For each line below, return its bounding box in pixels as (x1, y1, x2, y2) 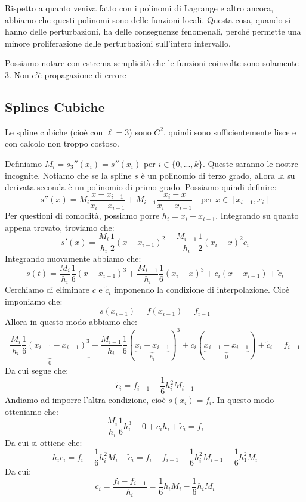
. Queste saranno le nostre (202, 157, 298, 169)
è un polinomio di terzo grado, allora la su (141, 169, 295, 181)
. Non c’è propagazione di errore (9, 68, 126, 80)
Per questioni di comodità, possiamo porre (5, 209, 160, 222)
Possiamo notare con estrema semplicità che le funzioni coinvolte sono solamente (5, 57, 299, 69)
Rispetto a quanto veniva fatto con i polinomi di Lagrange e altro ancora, (5, 2, 274, 14)
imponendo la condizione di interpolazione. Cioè (114, 283, 290, 296)
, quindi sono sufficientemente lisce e (163, 125, 296, 138)
